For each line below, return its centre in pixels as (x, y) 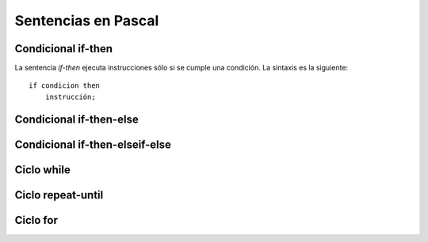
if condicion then (65, 86)
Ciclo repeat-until (59, 195)
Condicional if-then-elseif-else (93, 144)
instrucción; (70, 96)
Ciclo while (42, 170)
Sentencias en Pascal (87, 21)
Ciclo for (36, 220)
